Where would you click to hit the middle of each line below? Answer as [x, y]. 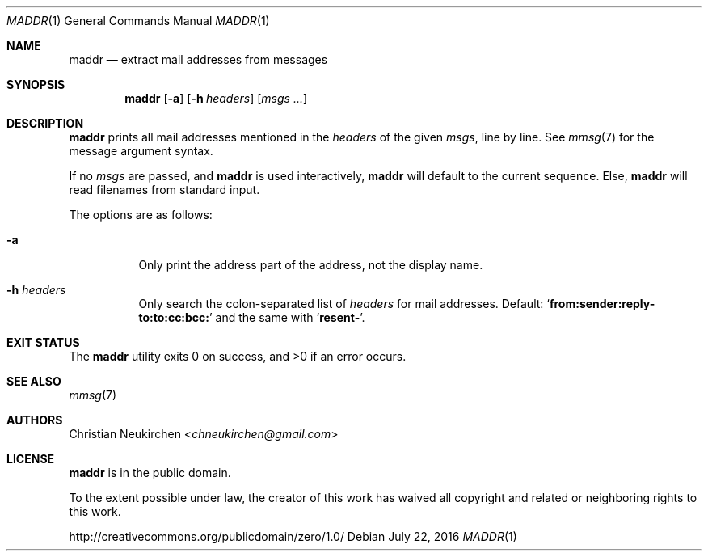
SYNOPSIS [36, 84]
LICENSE [31, 459]
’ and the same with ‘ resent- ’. [287, 317]
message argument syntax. [141, 151]
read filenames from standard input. [164, 190]
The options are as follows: [141, 215]
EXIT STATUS [43, 342]
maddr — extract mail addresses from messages [198, 59]
